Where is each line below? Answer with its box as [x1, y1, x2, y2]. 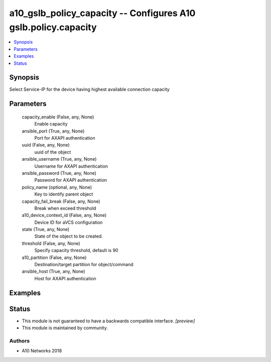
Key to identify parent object [34, 191, 93, 197]
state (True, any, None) [22, 226, 70, 232]
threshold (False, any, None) [22, 240, 80, 246]
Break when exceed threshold [34, 205, 96, 211]
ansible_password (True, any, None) [22, 170, 96, 176]
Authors [9, 337, 30, 344]
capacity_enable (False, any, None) [22, 113, 94, 120]
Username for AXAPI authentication [34, 163, 108, 169]
